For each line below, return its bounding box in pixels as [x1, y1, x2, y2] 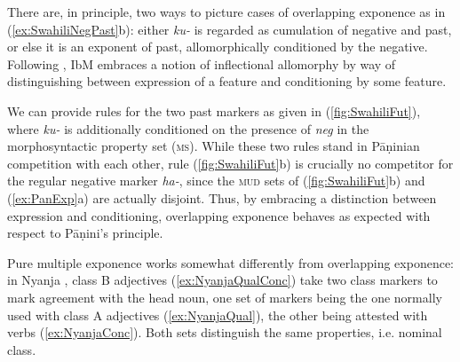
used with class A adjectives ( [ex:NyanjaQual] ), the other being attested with [7, 305, 428, 324]
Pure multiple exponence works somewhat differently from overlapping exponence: [7, 253, 454, 271]
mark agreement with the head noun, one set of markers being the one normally [7, 287, 442, 306]
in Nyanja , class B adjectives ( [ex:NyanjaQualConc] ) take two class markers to [7, 271, 438, 289]
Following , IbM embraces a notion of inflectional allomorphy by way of [7, 54, 396, 73]
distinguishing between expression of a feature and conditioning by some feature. [7, 72, 447, 90]
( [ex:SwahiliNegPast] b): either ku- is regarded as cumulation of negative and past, [7, 20, 452, 38]
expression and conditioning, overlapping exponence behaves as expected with [7, 206, 431, 224]
